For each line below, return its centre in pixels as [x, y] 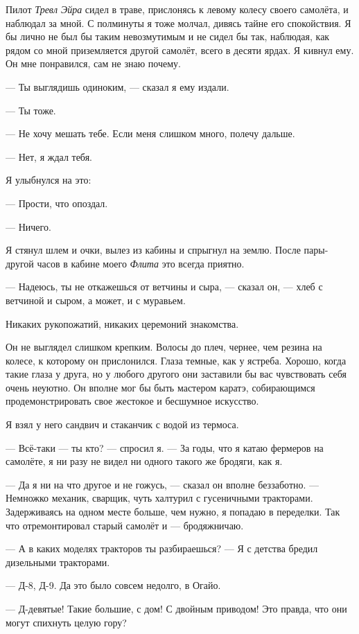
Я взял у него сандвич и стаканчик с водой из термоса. [122, 424]
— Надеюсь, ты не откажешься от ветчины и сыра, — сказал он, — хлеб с [164, 287]
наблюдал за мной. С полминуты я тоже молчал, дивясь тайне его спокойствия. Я [178, 23]
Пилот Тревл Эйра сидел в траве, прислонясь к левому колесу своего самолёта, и [177, 9]
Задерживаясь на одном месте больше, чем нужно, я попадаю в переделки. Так [173, 512]
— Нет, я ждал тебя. [49, 156]
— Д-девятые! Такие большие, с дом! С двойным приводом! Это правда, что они [176, 608]
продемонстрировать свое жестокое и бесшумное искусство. [132, 401]
